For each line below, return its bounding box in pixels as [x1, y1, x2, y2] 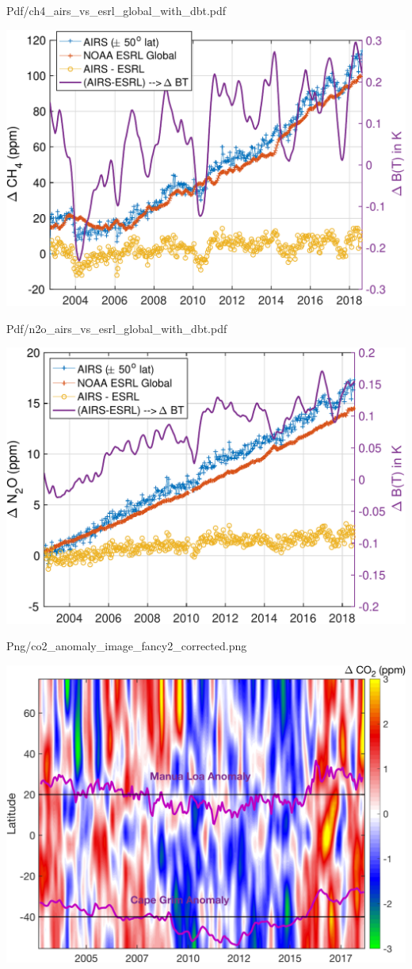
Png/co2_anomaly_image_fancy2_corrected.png [6, 638, 247, 654]
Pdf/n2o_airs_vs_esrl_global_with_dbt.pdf [6, 320, 227, 336]
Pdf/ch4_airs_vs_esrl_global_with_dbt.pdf [6, 2, 227, 18]
